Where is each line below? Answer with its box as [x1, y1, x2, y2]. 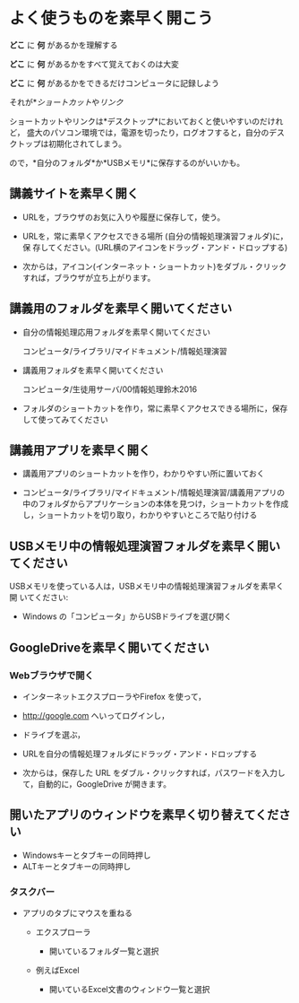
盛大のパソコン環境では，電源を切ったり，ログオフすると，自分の [26, 126, 269, 137]
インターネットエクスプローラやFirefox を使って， [21, 691, 206, 702]
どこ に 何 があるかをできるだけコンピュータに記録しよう [9, 77, 220, 88]
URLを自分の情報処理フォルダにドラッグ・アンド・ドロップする [21, 748, 258, 759]
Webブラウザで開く [9, 669, 94, 682]
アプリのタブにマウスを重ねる [21, 907, 132, 918]
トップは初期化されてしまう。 [16, 138, 127, 149]
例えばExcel [35, 964, 80, 975]
